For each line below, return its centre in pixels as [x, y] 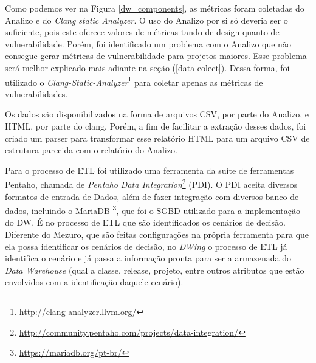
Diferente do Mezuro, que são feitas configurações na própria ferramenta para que [157, 234]
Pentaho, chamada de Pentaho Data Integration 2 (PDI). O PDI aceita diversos [151, 184]
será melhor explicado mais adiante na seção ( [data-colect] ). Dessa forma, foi [147, 67]
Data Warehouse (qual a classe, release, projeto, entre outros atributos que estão [155, 270]
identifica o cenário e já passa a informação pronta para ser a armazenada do [148, 258]
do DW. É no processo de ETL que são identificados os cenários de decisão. [145, 222]
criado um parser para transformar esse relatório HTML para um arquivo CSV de [157, 138]
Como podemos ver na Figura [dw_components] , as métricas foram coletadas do [155, 8]
